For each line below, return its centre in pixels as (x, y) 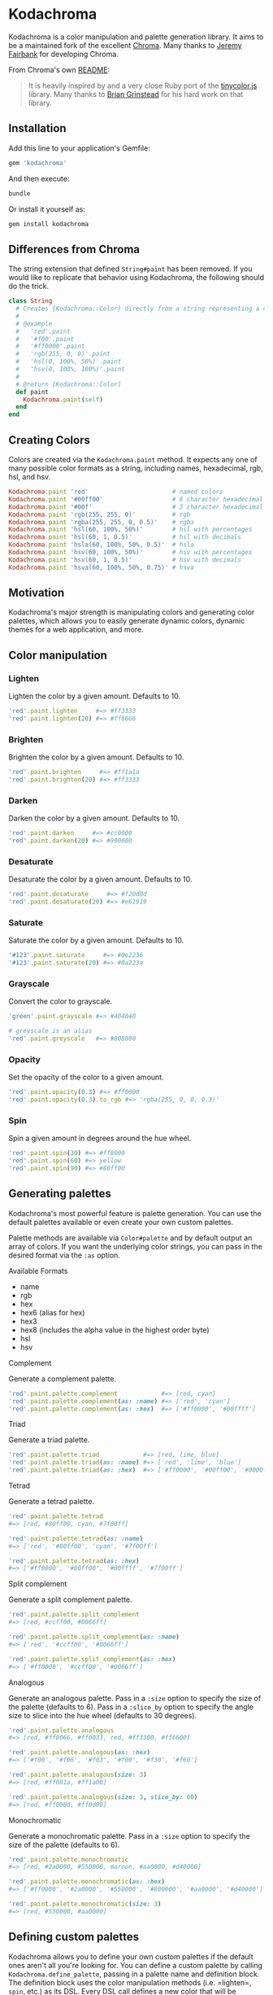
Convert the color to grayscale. (60, 1001)
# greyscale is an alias (50, 1031)
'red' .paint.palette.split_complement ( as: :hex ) (92, 1659)
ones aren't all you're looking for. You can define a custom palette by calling (135, 1965)
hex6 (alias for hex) (52, 1312)
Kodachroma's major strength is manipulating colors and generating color (132, 612)
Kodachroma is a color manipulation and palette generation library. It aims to (136, 37)
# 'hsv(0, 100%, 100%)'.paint (71, 370)
